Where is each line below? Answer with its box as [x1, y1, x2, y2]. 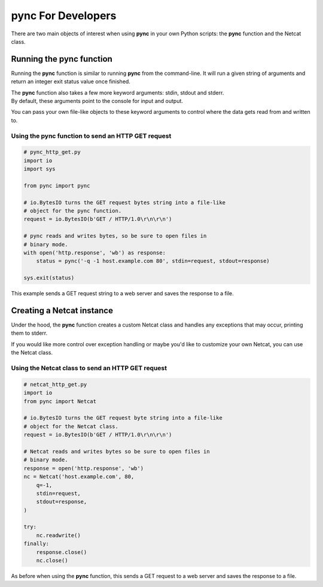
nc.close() [36, 557, 68, 564]
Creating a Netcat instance [11, 305, 114, 316]
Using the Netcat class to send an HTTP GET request [11, 364, 167, 373]
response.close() [36, 549, 87, 555]
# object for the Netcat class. [23, 423, 119, 429]
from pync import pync [23, 182, 90, 189]
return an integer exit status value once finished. [11, 78, 131, 85]
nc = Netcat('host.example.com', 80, [23, 473, 135, 480]
